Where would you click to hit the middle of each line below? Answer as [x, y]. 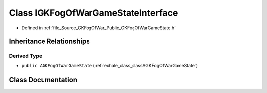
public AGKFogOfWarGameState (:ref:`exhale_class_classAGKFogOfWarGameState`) [110, 65]
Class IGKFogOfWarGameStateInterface [93, 13]
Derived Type [25, 56]
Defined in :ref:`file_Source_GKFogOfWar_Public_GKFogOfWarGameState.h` [98, 28]
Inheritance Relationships [49, 42]
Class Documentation [43, 79]
